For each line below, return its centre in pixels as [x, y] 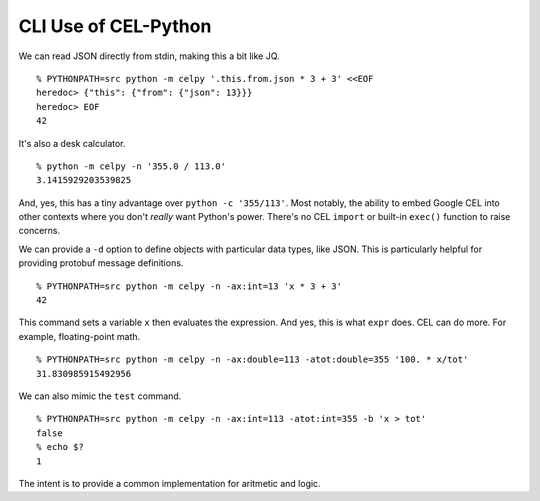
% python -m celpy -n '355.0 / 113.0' [131, 166]
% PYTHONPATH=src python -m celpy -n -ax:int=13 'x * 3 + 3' [189, 286]
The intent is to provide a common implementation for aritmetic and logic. [169, 483]
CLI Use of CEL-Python [115, 26]
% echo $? [60, 447]
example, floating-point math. [79, 336]
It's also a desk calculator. [72, 143]
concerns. [39, 231]
